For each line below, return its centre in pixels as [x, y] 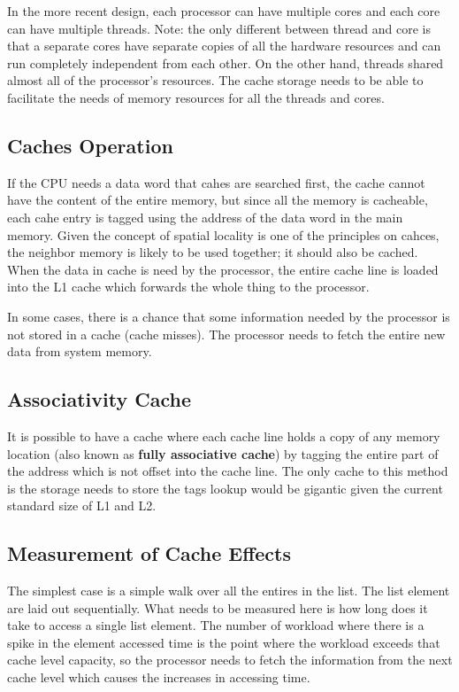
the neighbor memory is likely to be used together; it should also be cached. [213, 252]
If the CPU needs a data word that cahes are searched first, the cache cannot [216, 182]
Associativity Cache [99, 399]
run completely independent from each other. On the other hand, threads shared [226, 62]
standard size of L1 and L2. [82, 505]
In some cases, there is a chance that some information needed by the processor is [229, 316]
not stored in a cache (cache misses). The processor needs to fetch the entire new [226, 334]
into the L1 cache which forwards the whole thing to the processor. [188, 287]
